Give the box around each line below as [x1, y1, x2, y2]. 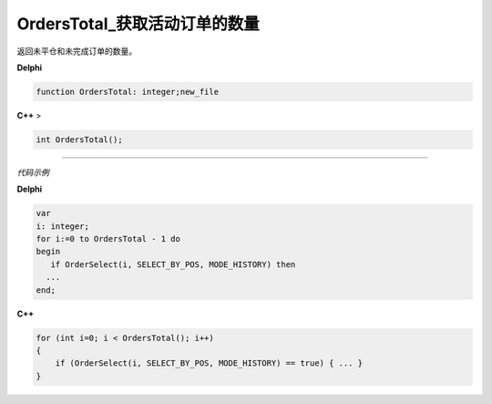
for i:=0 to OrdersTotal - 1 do [36, 233, 181, 244]
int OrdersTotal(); [36, 134, 123, 145]
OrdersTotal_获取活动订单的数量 [16, 14, 260, 34]
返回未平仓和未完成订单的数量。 [16, 46, 137, 57]
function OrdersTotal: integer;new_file [36, 87, 219, 97]
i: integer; [36, 221, 90, 232]
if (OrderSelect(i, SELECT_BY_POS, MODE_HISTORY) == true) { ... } [55, 358, 364, 368]
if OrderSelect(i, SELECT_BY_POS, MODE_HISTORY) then [50, 259, 296, 269]
